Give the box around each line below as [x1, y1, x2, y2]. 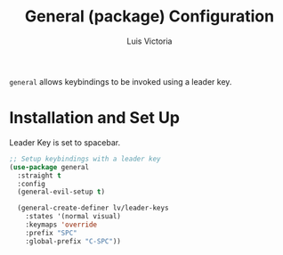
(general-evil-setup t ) [17, 187, 105, 197]
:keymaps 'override [25, 220, 98, 229]
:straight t [17, 171, 62, 180]
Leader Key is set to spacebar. [9, 136, 121, 148]
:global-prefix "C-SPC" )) [25, 236, 122, 246]
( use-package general [9, 162, 90, 171]
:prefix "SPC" [25, 228, 77, 237]
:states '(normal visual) [25, 212, 122, 221]
